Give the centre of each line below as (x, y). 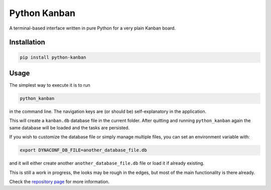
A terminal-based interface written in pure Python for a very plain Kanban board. (92, 28)
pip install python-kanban (53, 57)
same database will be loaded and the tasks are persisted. (70, 127)
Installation (27, 42)
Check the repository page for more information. (59, 181)
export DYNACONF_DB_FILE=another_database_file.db (84, 150)
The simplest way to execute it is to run (50, 85)
